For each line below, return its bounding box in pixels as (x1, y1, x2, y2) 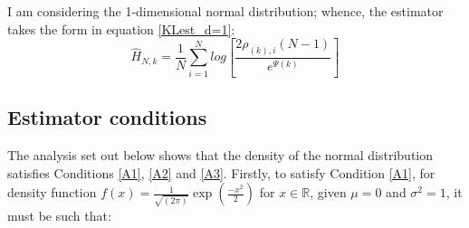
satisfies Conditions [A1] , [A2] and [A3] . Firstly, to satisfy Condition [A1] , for (7, 163, 435, 182)
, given (310, 183, 347, 202)
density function (7, 183, 97, 202)
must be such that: (7, 205, 111, 224)
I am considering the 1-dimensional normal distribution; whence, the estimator (7, 2, 444, 20)
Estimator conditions (7, 103, 207, 131)
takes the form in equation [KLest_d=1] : (7, 19, 235, 38)
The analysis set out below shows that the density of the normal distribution (7, 145, 434, 164)
